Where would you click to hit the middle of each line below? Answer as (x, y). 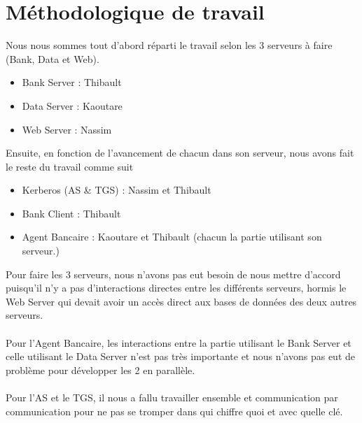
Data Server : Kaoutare (72, 105)
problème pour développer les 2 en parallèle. (100, 370)
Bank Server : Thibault (72, 82)
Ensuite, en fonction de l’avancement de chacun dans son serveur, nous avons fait (180, 153)
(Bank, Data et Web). (53, 58)
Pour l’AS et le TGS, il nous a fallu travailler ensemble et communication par (172, 397)
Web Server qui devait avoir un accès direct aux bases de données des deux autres (181, 301)
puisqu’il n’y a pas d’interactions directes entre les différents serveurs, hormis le (176, 288)
